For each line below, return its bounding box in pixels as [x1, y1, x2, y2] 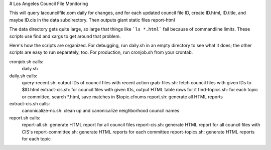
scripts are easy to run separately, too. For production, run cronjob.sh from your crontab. [9, 49, 193, 55]
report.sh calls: [9, 114, 41, 120]
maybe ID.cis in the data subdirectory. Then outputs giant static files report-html [9, 17, 175, 23]
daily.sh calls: [9, 73, 38, 79]
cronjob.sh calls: [9, 58, 44, 65]
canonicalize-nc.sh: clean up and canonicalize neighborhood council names [22, 108, 180, 114]
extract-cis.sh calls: [9, 101, 50, 107]
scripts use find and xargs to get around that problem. [9, 33, 121, 39]
